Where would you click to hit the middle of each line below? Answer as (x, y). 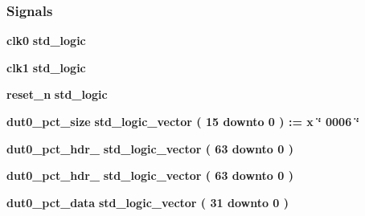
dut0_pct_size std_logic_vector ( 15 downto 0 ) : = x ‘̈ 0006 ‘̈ (183, 121)
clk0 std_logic (46, 41)
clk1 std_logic (46, 67)
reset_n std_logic (57, 94)
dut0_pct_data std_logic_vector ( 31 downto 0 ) (148, 202)
